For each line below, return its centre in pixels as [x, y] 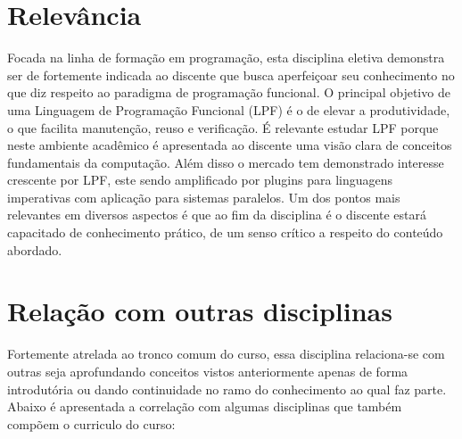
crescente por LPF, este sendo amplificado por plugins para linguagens [200, 180]
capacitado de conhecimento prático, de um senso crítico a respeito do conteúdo [225, 232]
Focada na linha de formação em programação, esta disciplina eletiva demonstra [226, 58]
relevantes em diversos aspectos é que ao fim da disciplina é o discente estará [217, 215]
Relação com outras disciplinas [200, 311]
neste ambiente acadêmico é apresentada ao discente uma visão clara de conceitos [230, 145]
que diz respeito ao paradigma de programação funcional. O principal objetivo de [229, 92]
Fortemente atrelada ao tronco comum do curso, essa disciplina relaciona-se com [226, 354]
